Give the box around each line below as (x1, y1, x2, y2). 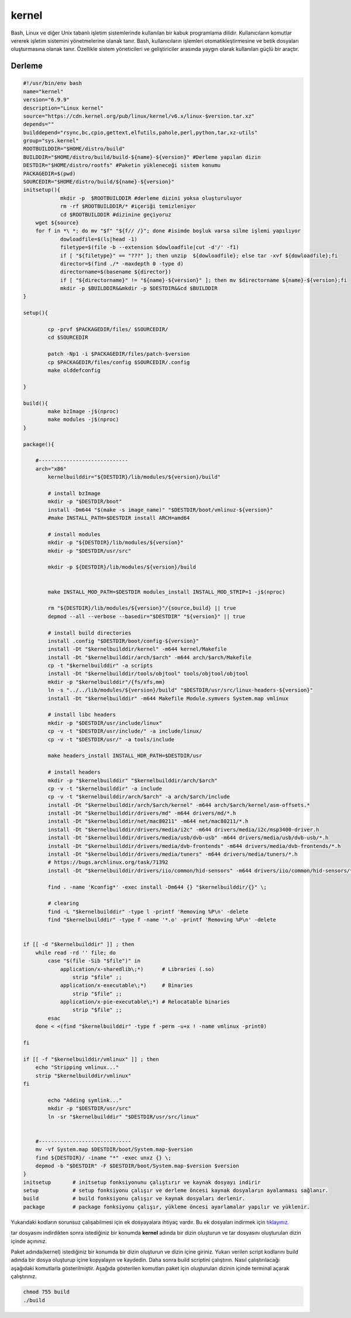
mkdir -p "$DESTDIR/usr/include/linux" (47, 720, 162, 726)
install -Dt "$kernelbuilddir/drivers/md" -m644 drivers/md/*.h (47, 810, 236, 817)
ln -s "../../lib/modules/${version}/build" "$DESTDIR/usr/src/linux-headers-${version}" (47, 687, 313, 694)
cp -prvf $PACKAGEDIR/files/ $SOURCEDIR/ (47, 326, 168, 333)
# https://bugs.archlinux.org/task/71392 (47, 859, 168, 866)
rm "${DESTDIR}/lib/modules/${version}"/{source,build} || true (47, 605, 236, 612)
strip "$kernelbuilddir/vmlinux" (35, 1072, 132, 1079)
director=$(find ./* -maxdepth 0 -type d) (60, 260, 184, 267)
